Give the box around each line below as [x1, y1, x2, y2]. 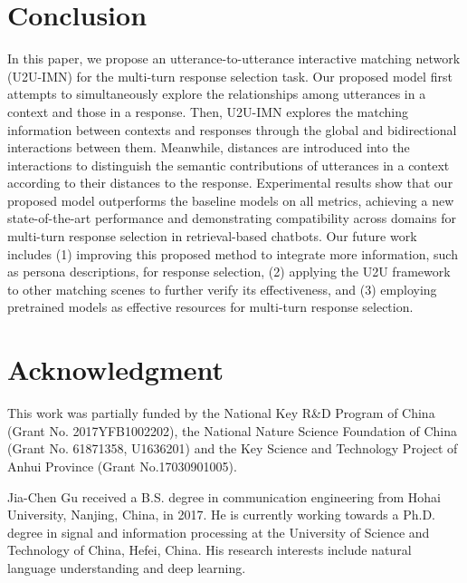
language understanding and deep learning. [7, 558, 246, 577]
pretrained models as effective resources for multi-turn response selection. [7, 297, 414, 316]
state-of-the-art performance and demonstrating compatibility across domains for [7, 209, 457, 228]
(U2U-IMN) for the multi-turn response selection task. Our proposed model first [7, 66, 453, 85]
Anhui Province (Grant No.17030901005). [7, 456, 237, 475]
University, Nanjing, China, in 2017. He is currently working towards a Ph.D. [7, 505, 435, 524]
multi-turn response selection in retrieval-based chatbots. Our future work [7, 227, 417, 246]
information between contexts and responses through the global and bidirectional [7, 120, 457, 139]
